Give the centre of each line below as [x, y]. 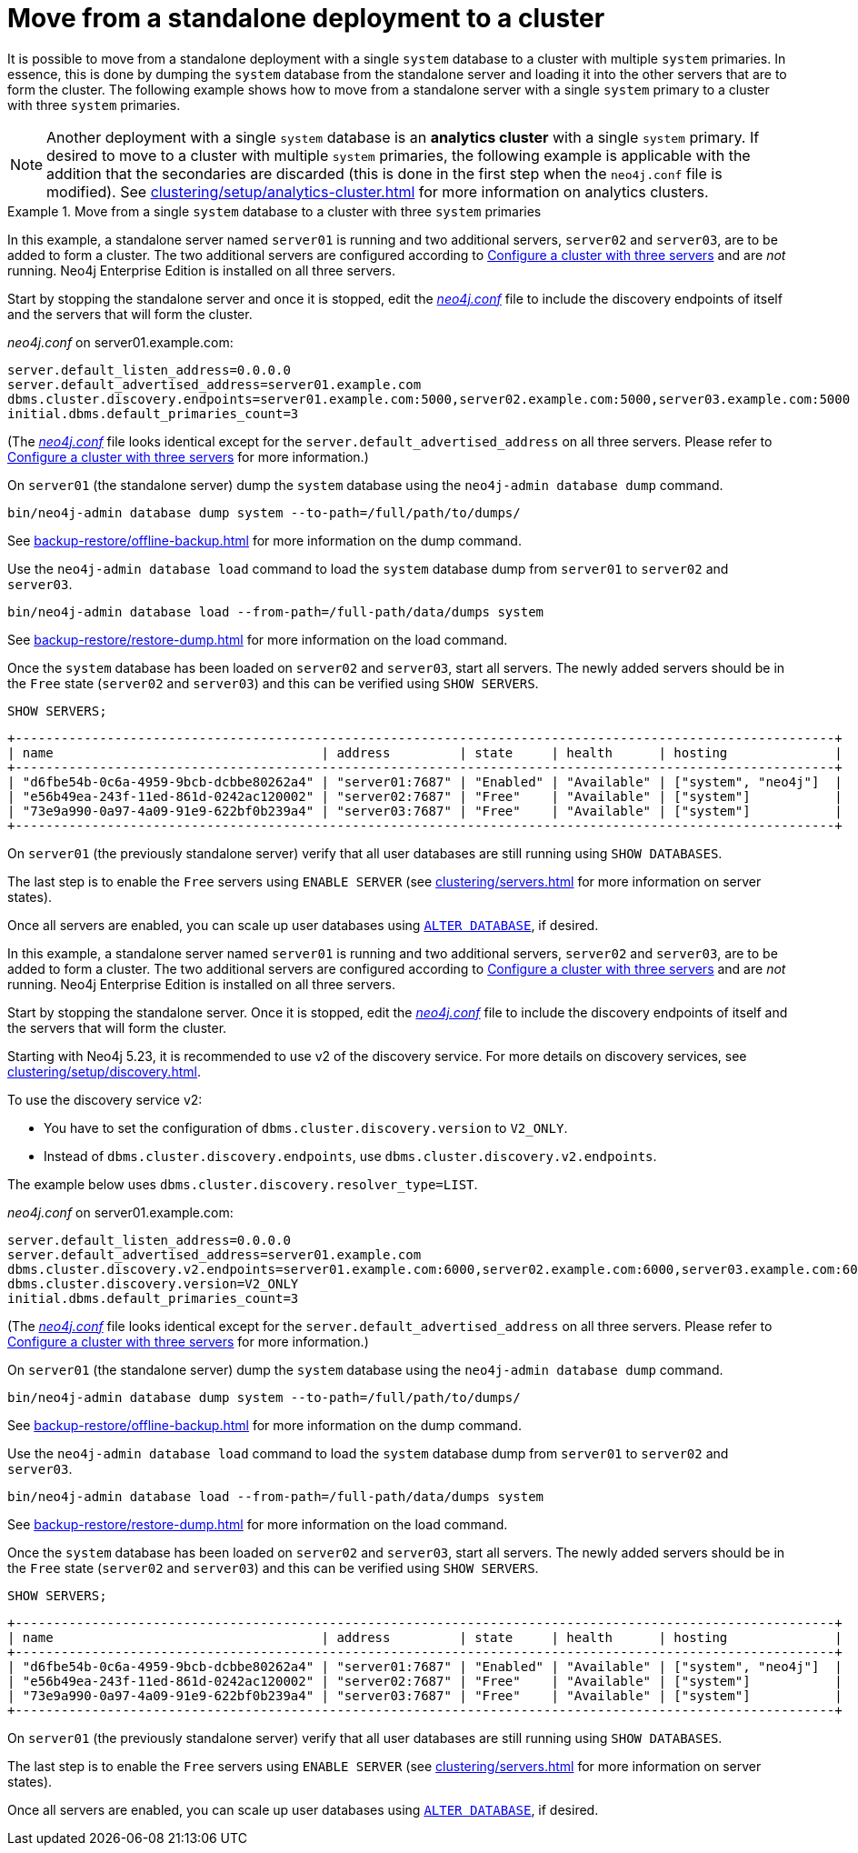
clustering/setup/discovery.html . [104, 1071]
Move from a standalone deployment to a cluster [306, 18]
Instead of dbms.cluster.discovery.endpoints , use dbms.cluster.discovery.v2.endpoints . [350, 1156]
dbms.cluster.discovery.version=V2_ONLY [153, 1283]
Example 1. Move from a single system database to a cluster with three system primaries [274, 211]
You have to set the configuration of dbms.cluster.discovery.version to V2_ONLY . [306, 1127]
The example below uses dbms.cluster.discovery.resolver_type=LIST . [243, 1184]
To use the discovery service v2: [105, 1099]
